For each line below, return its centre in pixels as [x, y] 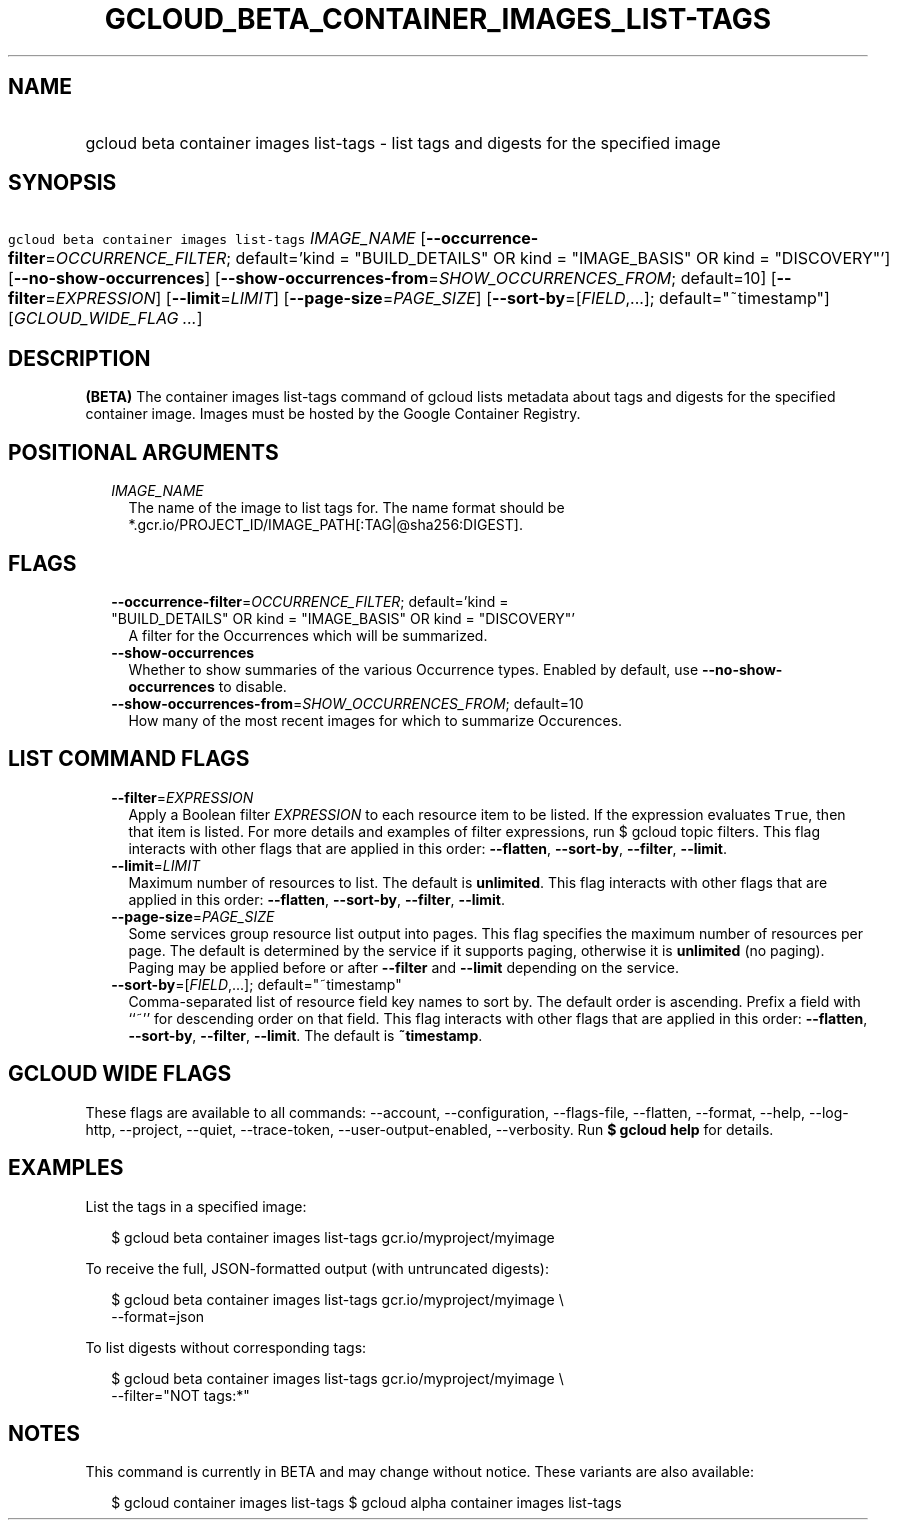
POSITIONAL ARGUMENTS [143, 452]
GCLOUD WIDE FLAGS [120, 1074]
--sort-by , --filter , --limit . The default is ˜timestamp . [305, 1035]
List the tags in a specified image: [196, 1206]
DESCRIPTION [79, 358]
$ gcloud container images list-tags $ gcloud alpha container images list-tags [366, 1503]
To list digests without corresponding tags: [226, 1347]
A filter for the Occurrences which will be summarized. [308, 635]
